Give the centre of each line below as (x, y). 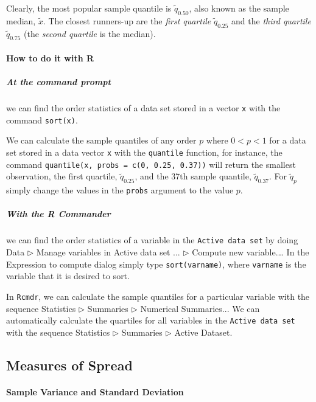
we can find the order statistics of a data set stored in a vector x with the (143, 108)
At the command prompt (58, 82)
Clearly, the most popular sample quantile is (89, 8)
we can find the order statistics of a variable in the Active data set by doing (152, 240)
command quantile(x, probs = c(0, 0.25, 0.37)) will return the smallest (151, 164)
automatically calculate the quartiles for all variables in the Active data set (151, 320)
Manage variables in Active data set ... (108, 252)
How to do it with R (50, 57)
